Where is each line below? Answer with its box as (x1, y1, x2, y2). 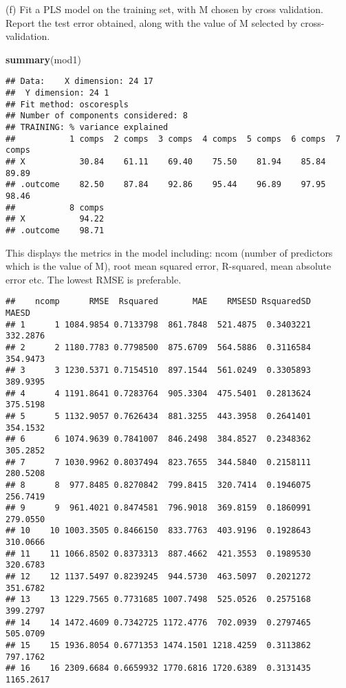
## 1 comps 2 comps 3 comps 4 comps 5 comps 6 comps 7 (6, 133, 340, 144)
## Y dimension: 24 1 (6, 88, 109, 98)
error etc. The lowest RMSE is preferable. (6, 272, 182, 286)
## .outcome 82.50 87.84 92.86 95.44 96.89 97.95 (6, 180, 326, 190)
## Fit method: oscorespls (6, 99, 129, 109)
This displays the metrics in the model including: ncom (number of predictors (6, 245, 333, 259)
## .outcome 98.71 (6, 225, 105, 235)
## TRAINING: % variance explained (6, 122, 169, 132)
